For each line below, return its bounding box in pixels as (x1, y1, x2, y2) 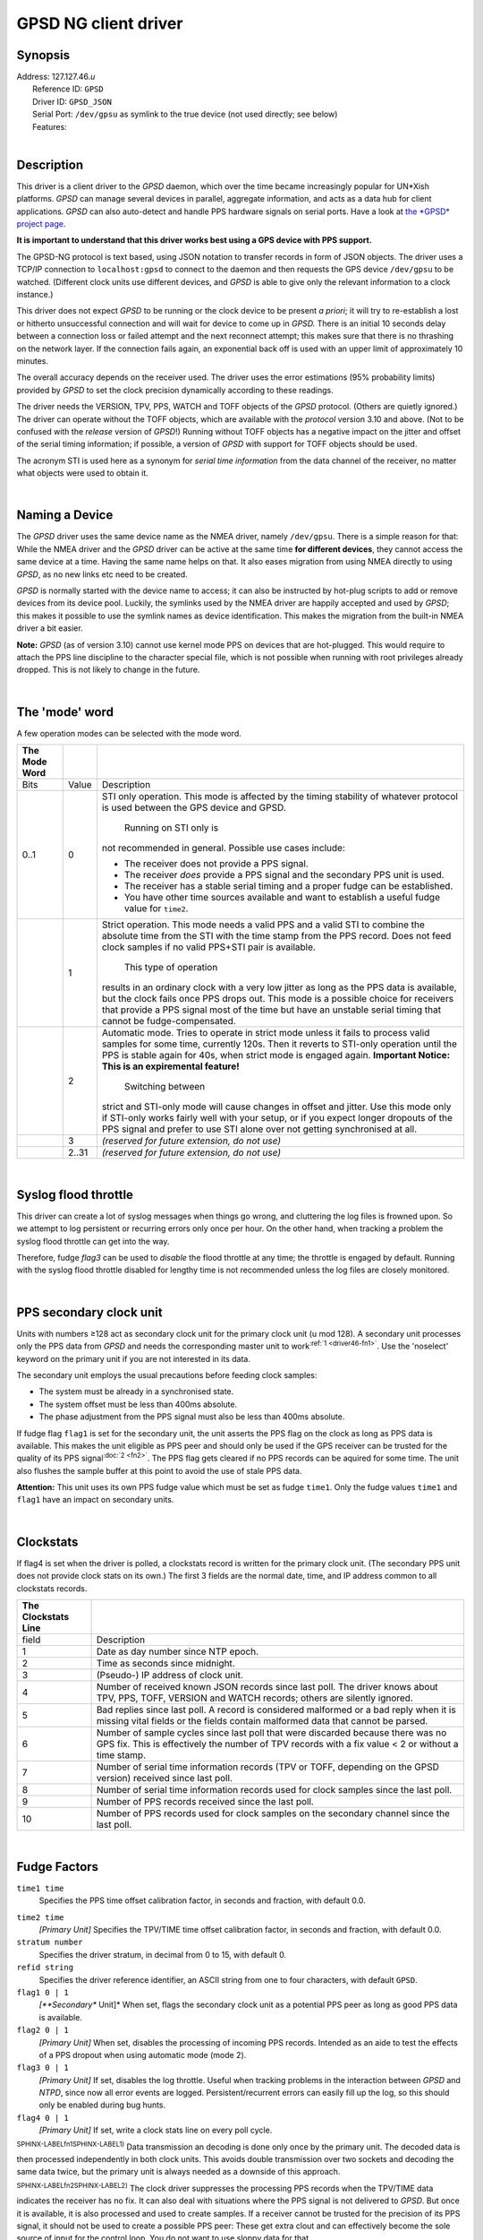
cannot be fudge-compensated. (101, 1015, 236, 1028)
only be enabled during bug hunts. (38, 2099, 166, 2110)
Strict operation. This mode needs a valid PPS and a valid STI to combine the (101, 918, 425, 931)
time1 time (16, 1882, 64, 1893)
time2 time (16, 1912, 64, 1922)
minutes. (16, 356, 49, 366)
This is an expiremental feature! (101, 1060, 241, 1073)
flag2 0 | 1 (16, 2025, 69, 2036)
